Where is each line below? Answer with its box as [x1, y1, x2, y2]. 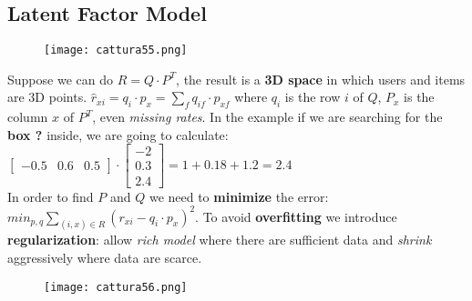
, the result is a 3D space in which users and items [176, 69, 466, 88]
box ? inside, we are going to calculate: [7, 125, 229, 144]
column [7, 107, 48, 126]
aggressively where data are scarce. [7, 248, 202, 267]
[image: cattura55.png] [44, 44, 188, 57]
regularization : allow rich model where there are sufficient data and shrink [7, 230, 432, 249]
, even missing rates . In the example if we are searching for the [92, 107, 443, 126]
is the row [284, 87, 341, 106]
